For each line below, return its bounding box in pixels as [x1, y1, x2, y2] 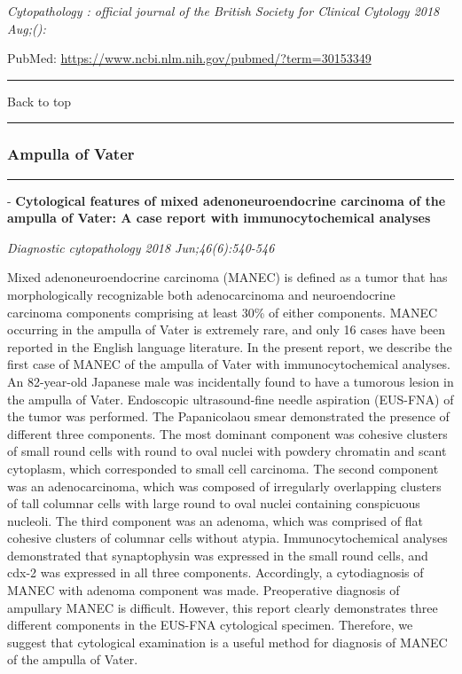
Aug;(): [7, 19, 46, 37]
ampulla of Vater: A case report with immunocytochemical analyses [7, 208, 431, 227]
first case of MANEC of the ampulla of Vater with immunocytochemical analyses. [7, 355, 450, 373]
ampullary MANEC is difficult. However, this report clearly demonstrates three [7, 598, 438, 616]
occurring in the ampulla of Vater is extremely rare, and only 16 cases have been [7, 320, 445, 339]
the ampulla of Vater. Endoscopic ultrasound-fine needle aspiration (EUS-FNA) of [7, 389, 454, 408]
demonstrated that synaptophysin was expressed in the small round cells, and [7, 545, 428, 564]
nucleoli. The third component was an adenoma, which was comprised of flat [7, 511, 423, 529]
